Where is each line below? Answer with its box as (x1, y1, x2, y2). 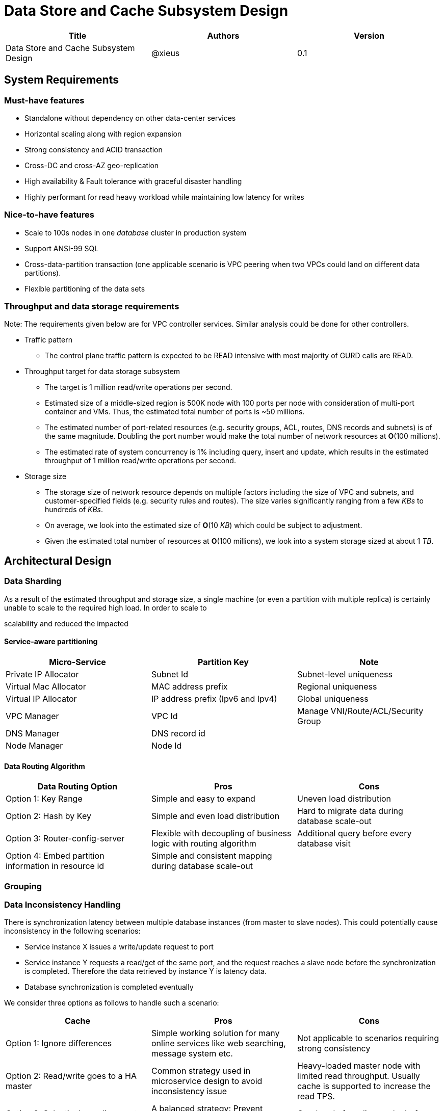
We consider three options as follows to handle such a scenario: (4, 998, 219, 1008)
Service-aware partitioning (4, 637, 98, 646)
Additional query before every (297, 828, 412, 839)
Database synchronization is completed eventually (24, 983, 194, 992)
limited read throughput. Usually (297, 1071, 420, 1081)
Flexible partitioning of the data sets (24, 284, 145, 293)
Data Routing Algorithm (4, 761, 85, 771)
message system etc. (151, 1048, 233, 1059)
